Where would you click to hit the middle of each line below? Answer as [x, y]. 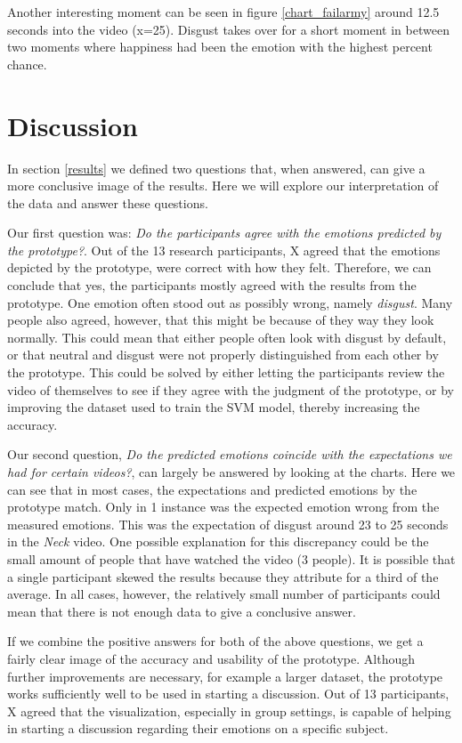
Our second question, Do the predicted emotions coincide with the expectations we [230, 454]
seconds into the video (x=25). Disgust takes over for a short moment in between [228, 29]
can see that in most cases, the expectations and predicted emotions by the [212, 489]
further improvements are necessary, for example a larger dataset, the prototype [225, 676]
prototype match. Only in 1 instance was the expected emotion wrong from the [223, 507]
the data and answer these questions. [108, 202]
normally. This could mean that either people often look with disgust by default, [227, 337]
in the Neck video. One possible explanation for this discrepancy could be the [218, 541]
